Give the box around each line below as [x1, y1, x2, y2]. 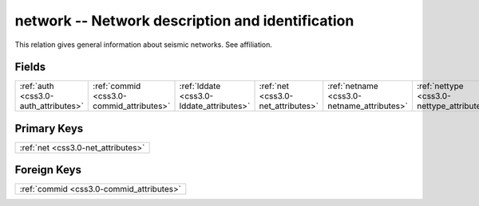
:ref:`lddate [179, 80, 221, 91]
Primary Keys [14, 122, 84, 135]
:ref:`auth [19, 80, 55, 91]
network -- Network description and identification [14, 12, 354, 29]
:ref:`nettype [416, 80, 464, 91]
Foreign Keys [14, 163, 81, 177]
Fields [14, 60, 46, 74]
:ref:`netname [327, 80, 378, 91]
